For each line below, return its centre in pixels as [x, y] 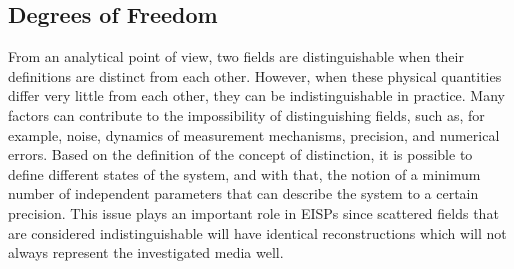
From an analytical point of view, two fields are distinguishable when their [236, 56]
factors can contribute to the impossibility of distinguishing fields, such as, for [246, 114]
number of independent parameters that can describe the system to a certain [243, 193]
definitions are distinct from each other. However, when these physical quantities [255, 75]
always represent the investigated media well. [146, 252]
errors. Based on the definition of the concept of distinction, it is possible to [240, 154]
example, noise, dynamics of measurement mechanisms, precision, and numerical [254, 134]
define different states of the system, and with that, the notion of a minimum [244, 173]
